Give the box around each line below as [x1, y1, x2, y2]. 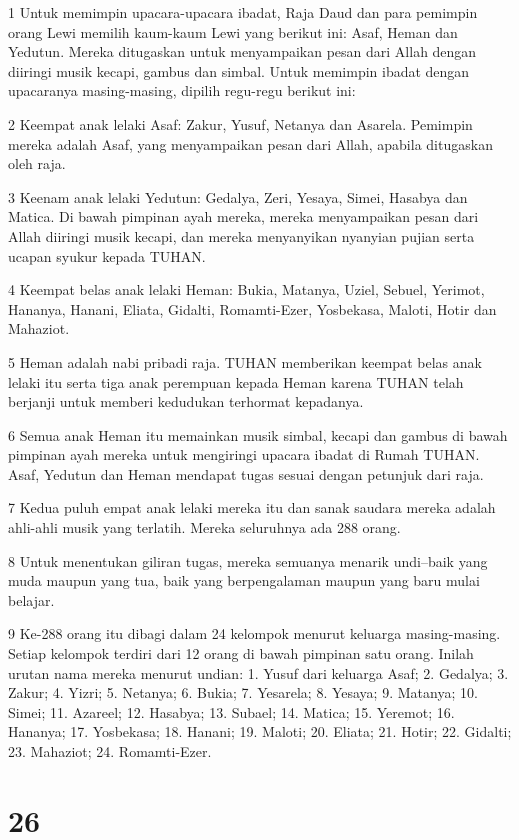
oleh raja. [8, 153, 66, 174]
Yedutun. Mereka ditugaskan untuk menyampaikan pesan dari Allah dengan [8, 41, 477, 62]
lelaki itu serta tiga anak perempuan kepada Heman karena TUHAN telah [8, 371, 464, 392]
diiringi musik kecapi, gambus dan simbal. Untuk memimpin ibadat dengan [8, 60, 470, 81]
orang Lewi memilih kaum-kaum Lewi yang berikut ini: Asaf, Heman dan [8, 21, 458, 42]
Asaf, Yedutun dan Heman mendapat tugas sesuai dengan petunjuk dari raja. [8, 463, 484, 484]
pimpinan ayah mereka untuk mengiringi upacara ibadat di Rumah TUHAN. [8, 444, 480, 465]
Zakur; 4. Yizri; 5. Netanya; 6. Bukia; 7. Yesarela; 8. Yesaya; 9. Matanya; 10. [8, 682, 478, 703]
